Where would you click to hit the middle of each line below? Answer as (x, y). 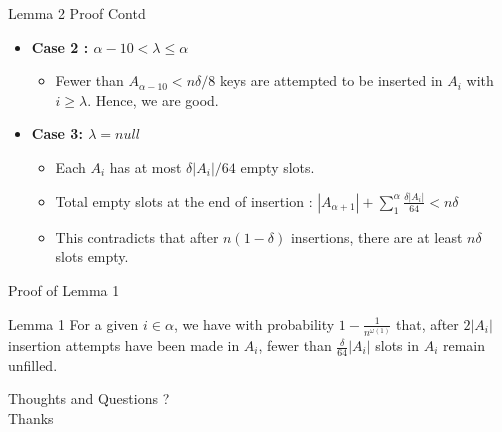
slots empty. (92, 256)
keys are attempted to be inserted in (331, 80)
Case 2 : (60, 46)
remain (464, 345)
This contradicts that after (137, 236)
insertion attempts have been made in (124, 345)
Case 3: (57, 133)
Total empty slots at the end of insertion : (184, 200)
